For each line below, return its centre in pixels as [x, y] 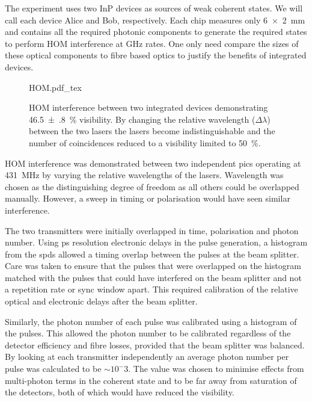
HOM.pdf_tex [55, 87]
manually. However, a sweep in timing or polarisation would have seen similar [148, 198]
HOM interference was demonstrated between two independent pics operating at [153, 163]
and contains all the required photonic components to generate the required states [156, 32]
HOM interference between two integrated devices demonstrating [148, 107]
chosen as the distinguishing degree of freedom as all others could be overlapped [152, 186]
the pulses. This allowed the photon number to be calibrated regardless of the [148, 333]
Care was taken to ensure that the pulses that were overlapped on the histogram [153, 266]
